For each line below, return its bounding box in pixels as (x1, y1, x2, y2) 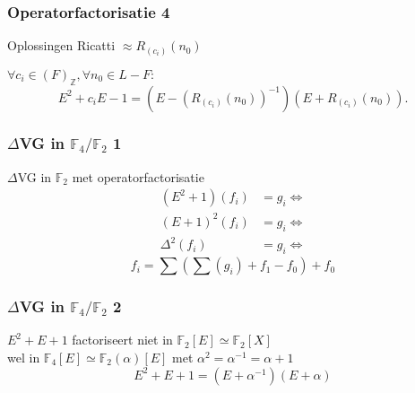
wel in (7, 348, 40, 366)
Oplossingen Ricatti (7, 36, 116, 55)
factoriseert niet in (72, 330, 173, 349)
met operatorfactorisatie (72, 167, 204, 186)
